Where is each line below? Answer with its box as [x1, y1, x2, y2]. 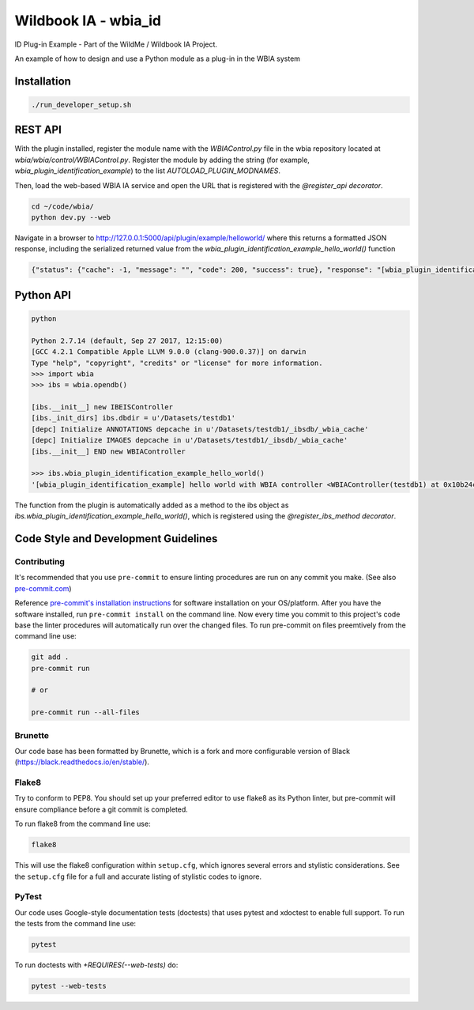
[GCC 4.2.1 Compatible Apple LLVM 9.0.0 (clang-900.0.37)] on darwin [31, 348, 307, 356]
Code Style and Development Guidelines [14, 532, 218, 545]
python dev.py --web [31, 213, 111, 221]
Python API [14, 288, 71, 302]
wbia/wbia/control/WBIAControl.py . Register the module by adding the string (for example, [14, 155, 310, 164]
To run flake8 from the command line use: [14, 819, 151, 829]
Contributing [14, 556, 65, 567]
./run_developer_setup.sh [31, 100, 132, 109]
